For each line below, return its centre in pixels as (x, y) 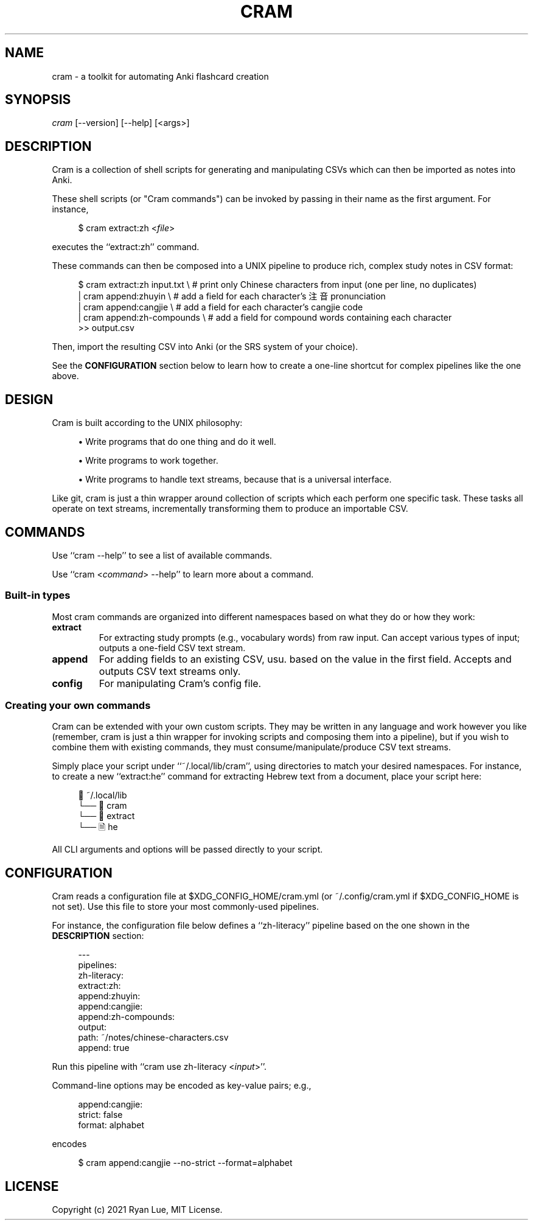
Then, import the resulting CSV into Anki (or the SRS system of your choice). (205, 347)
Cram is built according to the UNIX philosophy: (147, 423)
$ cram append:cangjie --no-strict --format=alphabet (185, 1163)
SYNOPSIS (38, 100)
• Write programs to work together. (148, 461)
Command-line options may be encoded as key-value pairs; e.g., (182, 1086)
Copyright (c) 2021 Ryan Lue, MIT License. (137, 1210)
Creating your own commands (78, 706)
